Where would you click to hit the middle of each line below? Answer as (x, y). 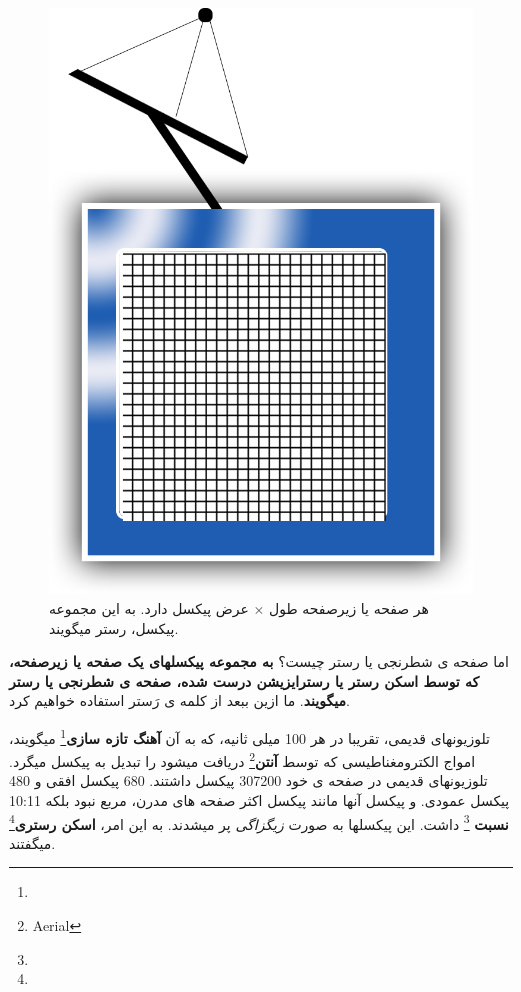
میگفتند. (32, 842)
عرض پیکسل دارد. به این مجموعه (149, 607)
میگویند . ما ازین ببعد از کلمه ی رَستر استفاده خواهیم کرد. (179, 700)
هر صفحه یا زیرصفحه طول (349, 607)
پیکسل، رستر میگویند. (114, 627)
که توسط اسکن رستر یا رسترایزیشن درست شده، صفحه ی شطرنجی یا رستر (244, 680)
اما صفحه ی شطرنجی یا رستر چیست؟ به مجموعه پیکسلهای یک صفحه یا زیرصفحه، (259, 661)
